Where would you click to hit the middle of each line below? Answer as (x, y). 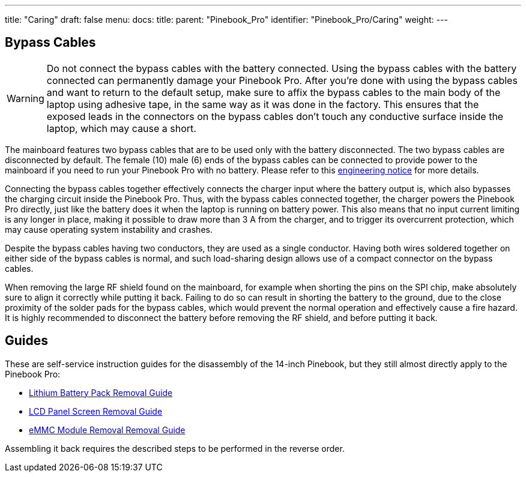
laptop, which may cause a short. (121, 128)
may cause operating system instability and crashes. (109, 229)
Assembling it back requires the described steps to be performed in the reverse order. (175, 448)
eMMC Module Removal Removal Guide (107, 430)
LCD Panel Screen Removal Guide (96, 411)
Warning (26, 98)
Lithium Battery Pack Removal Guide (101, 392)
